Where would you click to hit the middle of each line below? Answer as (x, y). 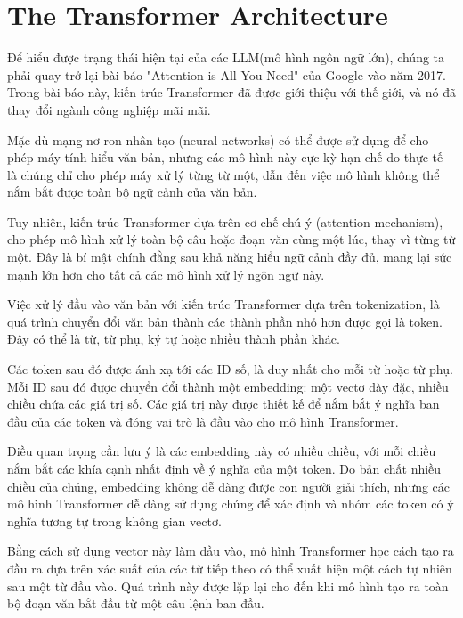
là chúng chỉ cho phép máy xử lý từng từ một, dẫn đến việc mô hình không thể (223, 174)
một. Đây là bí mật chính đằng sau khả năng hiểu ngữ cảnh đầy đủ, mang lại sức (230, 257)
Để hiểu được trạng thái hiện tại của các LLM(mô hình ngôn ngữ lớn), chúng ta (226, 57)
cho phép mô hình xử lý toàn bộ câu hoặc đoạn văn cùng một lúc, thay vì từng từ (231, 239)
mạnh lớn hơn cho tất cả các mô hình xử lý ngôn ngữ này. (166, 274)
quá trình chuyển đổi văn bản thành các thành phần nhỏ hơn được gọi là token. (225, 321)
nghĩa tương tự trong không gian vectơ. (114, 520)
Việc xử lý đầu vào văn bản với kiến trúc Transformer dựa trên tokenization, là (223, 304)
